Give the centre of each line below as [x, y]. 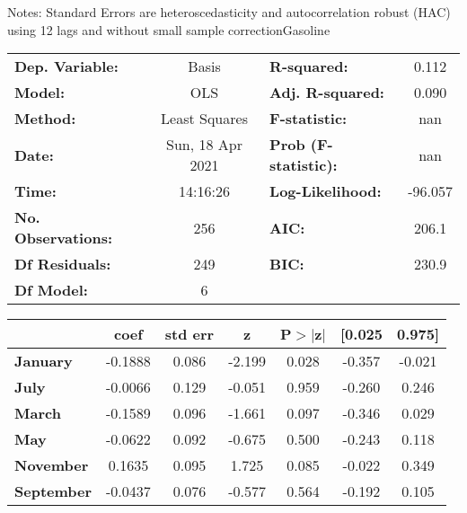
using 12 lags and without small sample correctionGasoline [169, 29]
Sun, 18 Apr [204, 145]
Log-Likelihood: [326, 191]
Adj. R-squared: [327, 93]
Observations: [64, 238]
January [44, 361]
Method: [45, 119]
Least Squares [204, 119]
